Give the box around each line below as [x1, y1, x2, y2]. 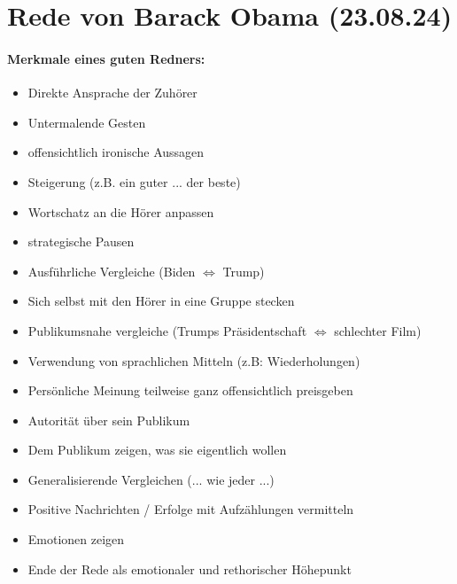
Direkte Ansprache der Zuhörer [27, 83, 198, 102]
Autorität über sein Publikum [27, 410, 190, 429]
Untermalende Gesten [27, 113, 146, 131]
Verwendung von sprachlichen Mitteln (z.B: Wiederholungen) [27, 351, 360, 370]
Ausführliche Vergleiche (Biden [27, 261, 196, 280]
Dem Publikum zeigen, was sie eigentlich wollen [27, 440, 287, 459]
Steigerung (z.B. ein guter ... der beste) [27, 172, 241, 191]
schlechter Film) [334, 321, 422, 339]
